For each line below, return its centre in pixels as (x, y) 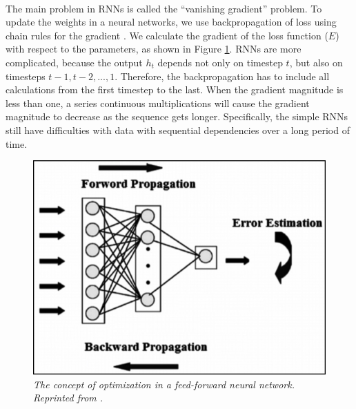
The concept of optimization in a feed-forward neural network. (164, 384)
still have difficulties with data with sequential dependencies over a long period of (178, 130)
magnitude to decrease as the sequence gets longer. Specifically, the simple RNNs (177, 116)
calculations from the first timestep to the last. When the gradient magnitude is (175, 89)
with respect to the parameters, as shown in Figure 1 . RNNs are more (154, 49)
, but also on (316, 62)
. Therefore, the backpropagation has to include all (222, 76)
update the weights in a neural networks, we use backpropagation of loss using (171, 22)
